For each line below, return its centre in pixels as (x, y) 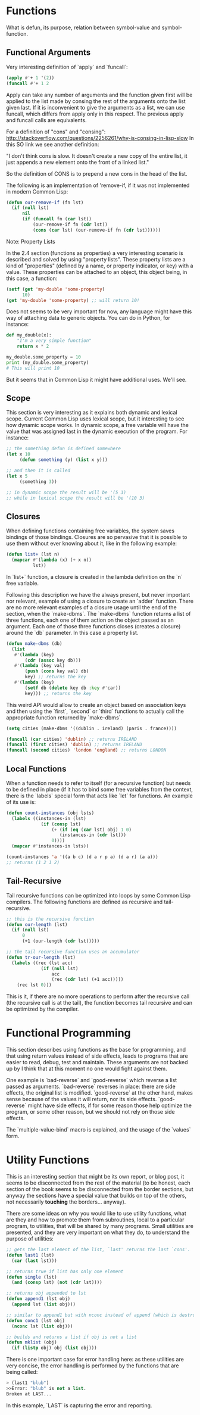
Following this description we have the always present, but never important (98, 594)
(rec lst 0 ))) (34, 985)
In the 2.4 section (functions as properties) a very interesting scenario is (95, 253)
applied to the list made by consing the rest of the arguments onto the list (96, 101)
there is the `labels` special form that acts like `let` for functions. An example (100, 796)
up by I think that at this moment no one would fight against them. (87, 1069)
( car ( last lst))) (35, 1261)
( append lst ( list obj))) (44, 1304)
